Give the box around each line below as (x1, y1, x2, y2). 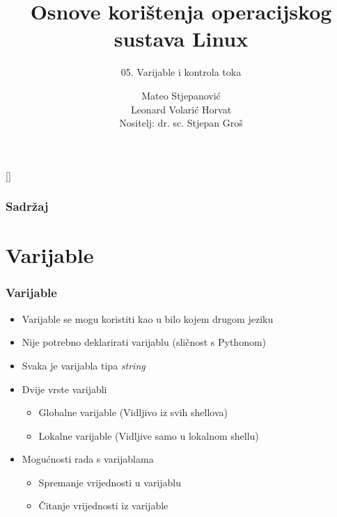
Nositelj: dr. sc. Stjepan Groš (119, 116, 243, 130)
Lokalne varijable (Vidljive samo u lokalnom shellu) (38, 428, 259, 443)
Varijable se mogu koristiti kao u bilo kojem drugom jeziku (22, 311, 274, 326)
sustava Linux (113, 24, 249, 53)
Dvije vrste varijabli (22, 381, 107, 396)
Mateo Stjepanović (141, 88, 221, 102)
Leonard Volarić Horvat (130, 102, 232, 116)
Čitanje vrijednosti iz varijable (38, 498, 168, 513)
